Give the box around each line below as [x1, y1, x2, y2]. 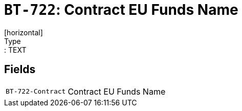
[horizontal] [4, 28, 43, 37]
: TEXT [4, 45, 27, 54]
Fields [4, 63, 36, 76]
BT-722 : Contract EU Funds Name [4, 1, 238, 18]
